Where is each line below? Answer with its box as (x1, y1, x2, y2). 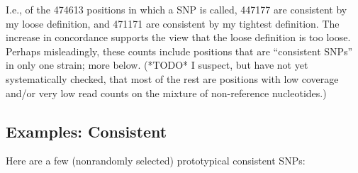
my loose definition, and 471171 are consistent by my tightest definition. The (6, 16, 340, 30)
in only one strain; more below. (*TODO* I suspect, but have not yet (6, 57, 308, 72)
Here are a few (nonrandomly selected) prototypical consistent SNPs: (6, 153, 306, 168)
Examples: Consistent (6, 120, 167, 142)
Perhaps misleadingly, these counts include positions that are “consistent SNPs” (6, 43, 353, 58)
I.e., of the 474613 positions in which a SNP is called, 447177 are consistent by (6, 2, 347, 16)
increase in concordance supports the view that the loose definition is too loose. (6, 30, 351, 45)
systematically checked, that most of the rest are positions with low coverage (6, 71, 339, 86)
